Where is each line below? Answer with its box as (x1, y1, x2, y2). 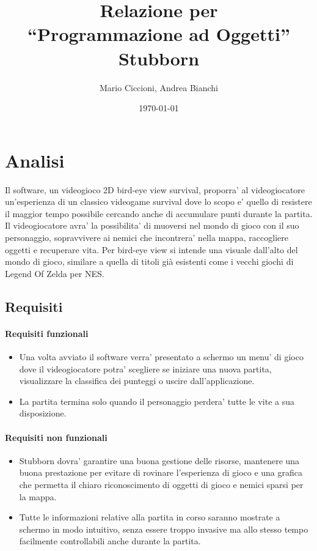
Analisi (5, 147, 65, 172)
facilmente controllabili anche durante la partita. (19, 534, 201, 547)
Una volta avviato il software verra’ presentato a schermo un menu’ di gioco (19, 350, 304, 363)
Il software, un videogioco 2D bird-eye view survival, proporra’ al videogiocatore (5, 183, 305, 196)
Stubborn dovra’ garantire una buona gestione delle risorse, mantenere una (19, 454, 300, 467)
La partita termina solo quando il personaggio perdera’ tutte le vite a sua (19, 394, 294, 407)
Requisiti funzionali (5, 327, 89, 339)
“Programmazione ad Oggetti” (27, 21, 290, 46)
